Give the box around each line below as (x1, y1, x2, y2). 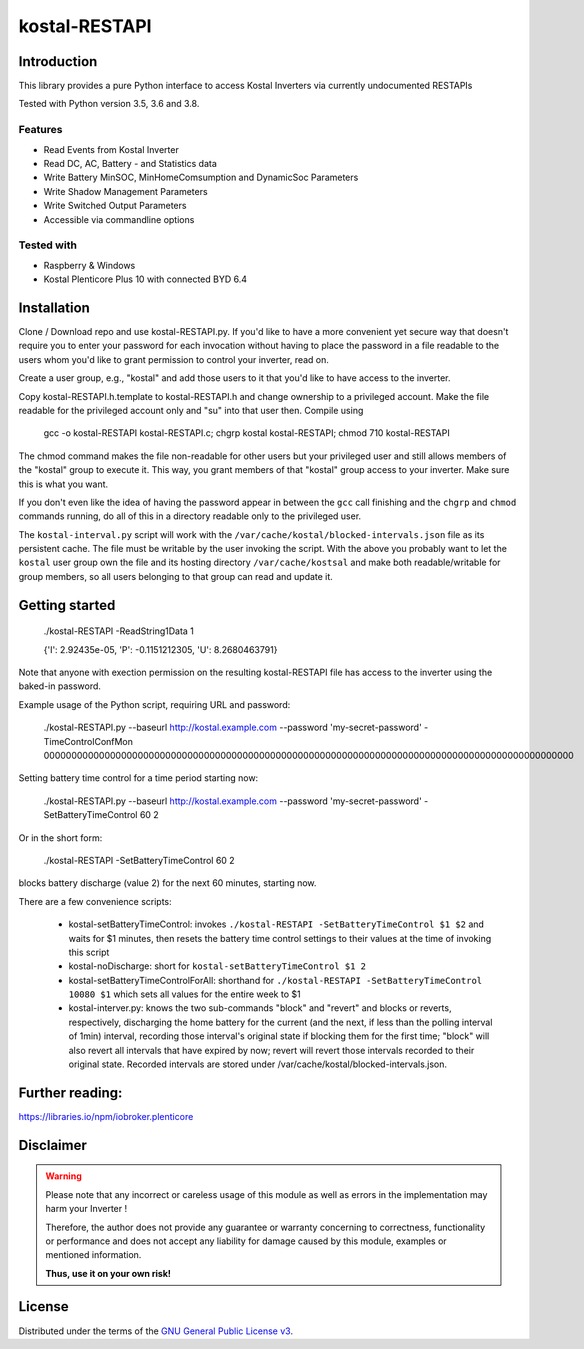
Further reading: (18, 1084, 123, 1101)
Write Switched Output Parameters (43, 200, 187, 212)
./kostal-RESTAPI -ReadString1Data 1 (43, 625, 195, 637)
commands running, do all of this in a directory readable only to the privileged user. (18, 510, 362, 522)
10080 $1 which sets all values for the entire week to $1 (68, 988, 301, 1000)
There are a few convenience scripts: (18, 895, 172, 907)
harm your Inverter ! (45, 1203, 128, 1215)
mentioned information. (45, 1249, 142, 1261)
